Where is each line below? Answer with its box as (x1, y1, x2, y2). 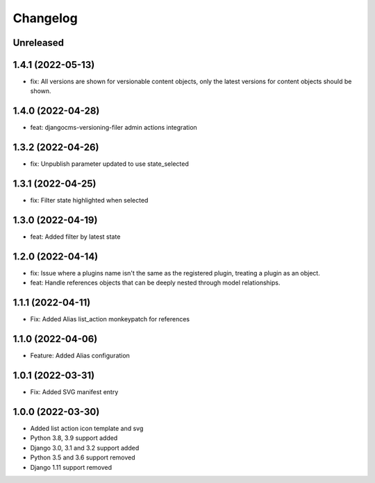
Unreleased (12, 37, 65, 49)
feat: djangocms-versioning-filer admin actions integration (30, 124, 197, 132)
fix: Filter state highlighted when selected (30, 196, 149, 205)
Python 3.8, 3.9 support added (30, 434, 118, 442)
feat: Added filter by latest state (30, 232, 121, 241)
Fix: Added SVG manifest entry (30, 388, 119, 396)
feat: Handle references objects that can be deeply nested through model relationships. (30, 278, 281, 287)
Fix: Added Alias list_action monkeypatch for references (30, 315, 190, 323)
